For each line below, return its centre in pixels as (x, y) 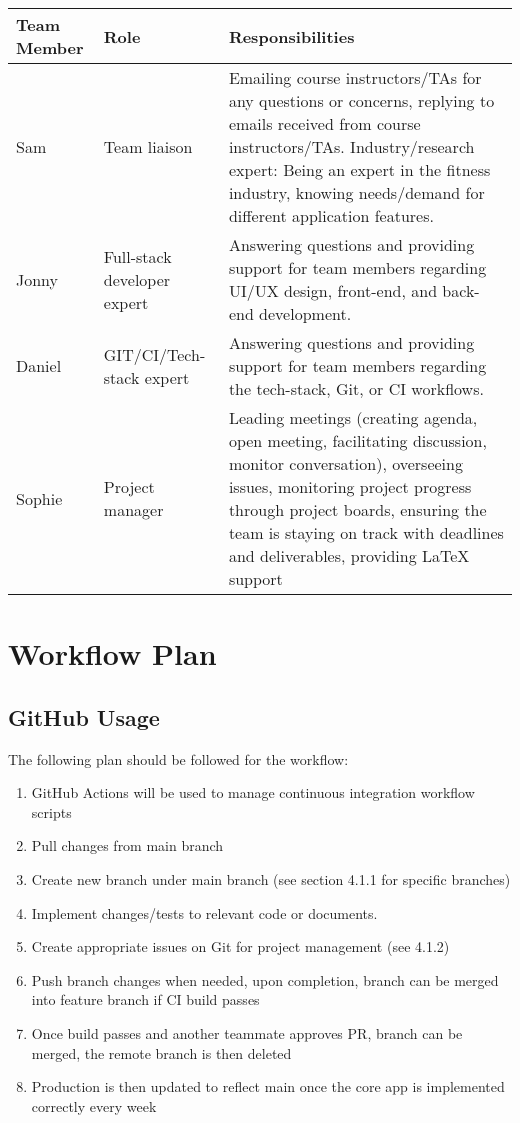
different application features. (331, 215)
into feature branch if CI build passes (145, 999)
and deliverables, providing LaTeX (349, 555)
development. (305, 313)
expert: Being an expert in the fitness (359, 169)
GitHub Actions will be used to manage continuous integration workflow (253, 792)
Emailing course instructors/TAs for (355, 77)
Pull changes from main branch (127, 845)
